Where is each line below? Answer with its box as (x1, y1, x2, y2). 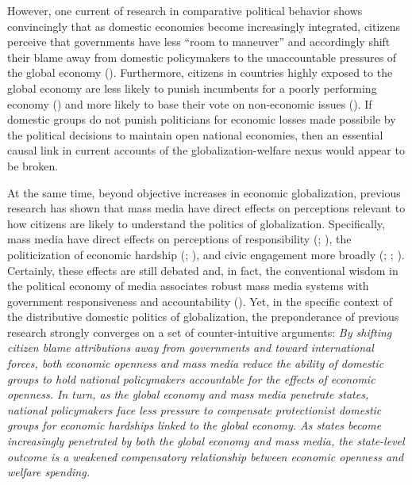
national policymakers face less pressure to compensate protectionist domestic (7, 401, 382, 418)
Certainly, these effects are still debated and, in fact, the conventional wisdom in (7, 262, 399, 278)
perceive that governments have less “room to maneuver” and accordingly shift (7, 33, 391, 50)
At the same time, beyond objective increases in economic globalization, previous (7, 184, 401, 200)
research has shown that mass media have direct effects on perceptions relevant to (7, 200, 406, 216)
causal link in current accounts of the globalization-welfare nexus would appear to (7, 142, 405, 158)
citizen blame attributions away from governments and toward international (7, 339, 374, 356)
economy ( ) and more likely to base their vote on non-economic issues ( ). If (7, 95, 372, 112)
